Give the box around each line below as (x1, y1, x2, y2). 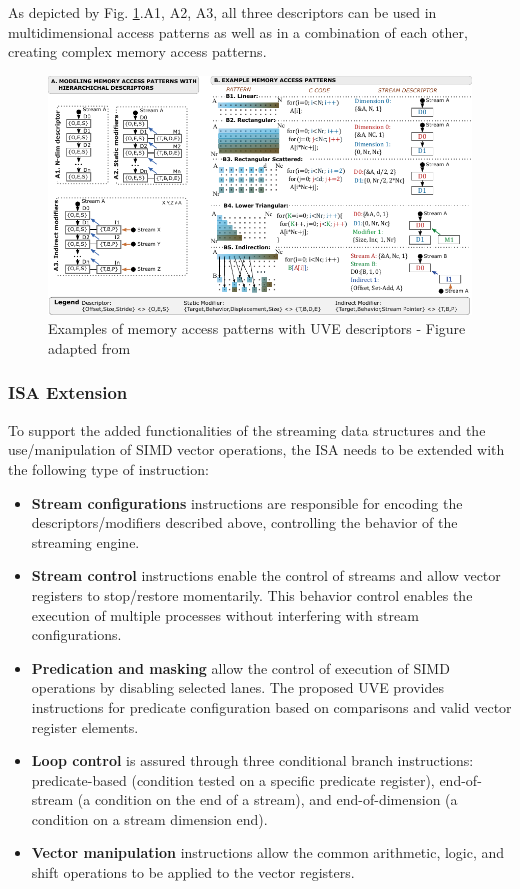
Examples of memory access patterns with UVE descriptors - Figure (48, 318, 466, 339)
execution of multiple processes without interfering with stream (31, 604, 419, 625)
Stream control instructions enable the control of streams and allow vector (31, 565, 501, 586)
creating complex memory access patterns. (8, 41, 267, 62)
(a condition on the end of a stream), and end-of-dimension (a (77, 789, 458, 810)
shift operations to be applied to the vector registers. (31, 862, 355, 883)
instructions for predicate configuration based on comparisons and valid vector (31, 696, 512, 717)
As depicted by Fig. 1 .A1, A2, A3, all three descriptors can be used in (8, 2, 437, 22)
